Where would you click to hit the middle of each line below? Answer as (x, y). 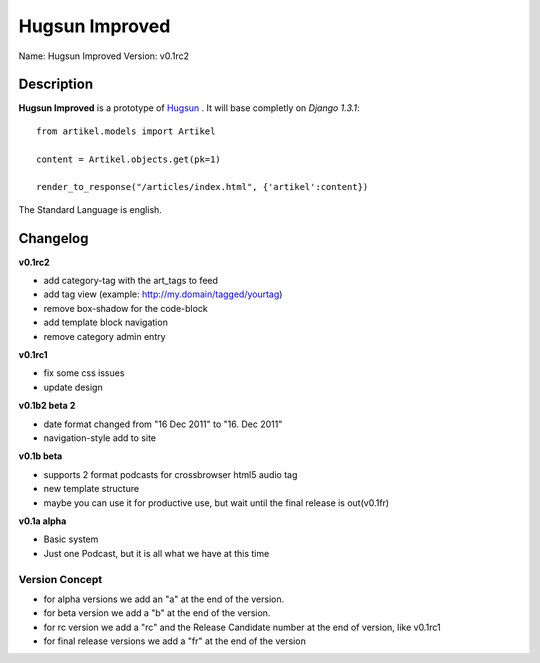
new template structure (91, 489)
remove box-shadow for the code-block (126, 308)
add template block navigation (106, 322)
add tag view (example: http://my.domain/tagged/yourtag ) (163, 294)
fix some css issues (84, 373)
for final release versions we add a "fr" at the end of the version (175, 641)
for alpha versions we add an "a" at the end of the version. (164, 599)
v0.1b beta (40, 456)
